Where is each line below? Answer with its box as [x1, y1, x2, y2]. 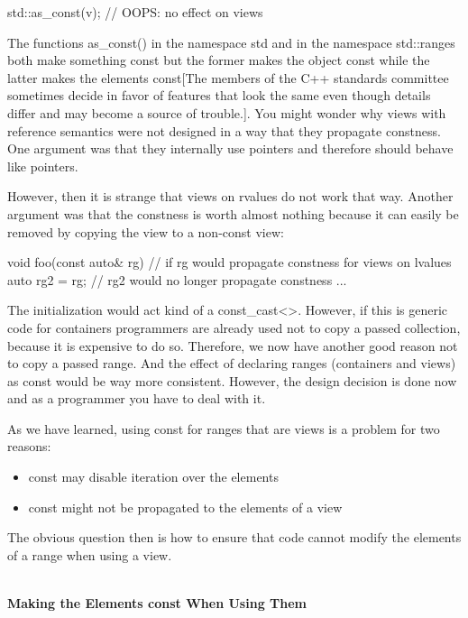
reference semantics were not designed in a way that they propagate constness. [7, 121, 441, 140]
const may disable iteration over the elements [28, 467, 279, 486]
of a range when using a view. [7, 545, 172, 564]
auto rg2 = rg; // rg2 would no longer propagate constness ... [7, 270, 347, 289]
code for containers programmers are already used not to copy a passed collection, [7, 318, 461, 337]
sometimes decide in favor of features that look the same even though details [7, 86, 431, 105]
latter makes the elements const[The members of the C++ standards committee [7, 68, 449, 87]
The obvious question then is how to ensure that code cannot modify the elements [7, 528, 462, 547]
